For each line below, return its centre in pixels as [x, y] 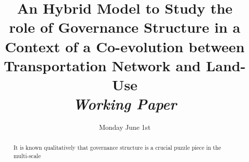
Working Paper [125, 104]
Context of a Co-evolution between [125, 46]
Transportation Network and [102, 65]
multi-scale [27, 156]
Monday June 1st [125, 127]
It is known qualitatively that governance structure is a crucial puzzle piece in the [117, 148]
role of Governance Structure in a [125, 27]
